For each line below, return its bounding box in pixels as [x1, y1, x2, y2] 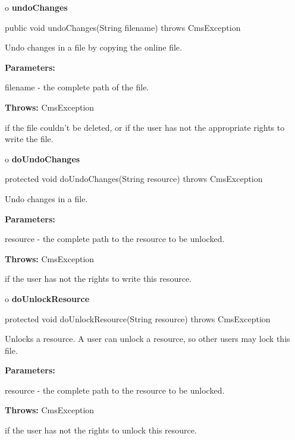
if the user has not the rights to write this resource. [5, 272, 192, 285]
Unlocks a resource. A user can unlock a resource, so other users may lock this [5, 332, 290, 345]
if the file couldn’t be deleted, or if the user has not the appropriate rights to [5, 121, 285, 133]
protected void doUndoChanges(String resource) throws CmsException [5, 172, 263, 185]
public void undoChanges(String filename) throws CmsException [5, 21, 241, 33]
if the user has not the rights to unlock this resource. [5, 424, 197, 436]
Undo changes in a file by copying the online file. [5, 41, 182, 54]
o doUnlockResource [5, 292, 90, 304]
